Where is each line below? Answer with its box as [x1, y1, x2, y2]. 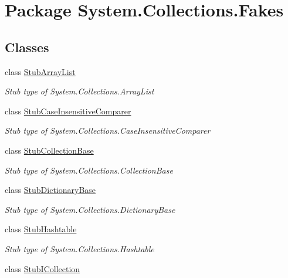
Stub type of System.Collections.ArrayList [5, 85, 154, 97]
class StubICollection [5, 262, 80, 274]
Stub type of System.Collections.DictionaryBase [5, 203, 175, 215]
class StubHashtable [5, 223, 77, 235]
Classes [5, 38, 49, 56]
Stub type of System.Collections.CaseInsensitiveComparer [5, 124, 211, 137]
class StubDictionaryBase [5, 184, 96, 196]
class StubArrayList [5, 65, 76, 77]
